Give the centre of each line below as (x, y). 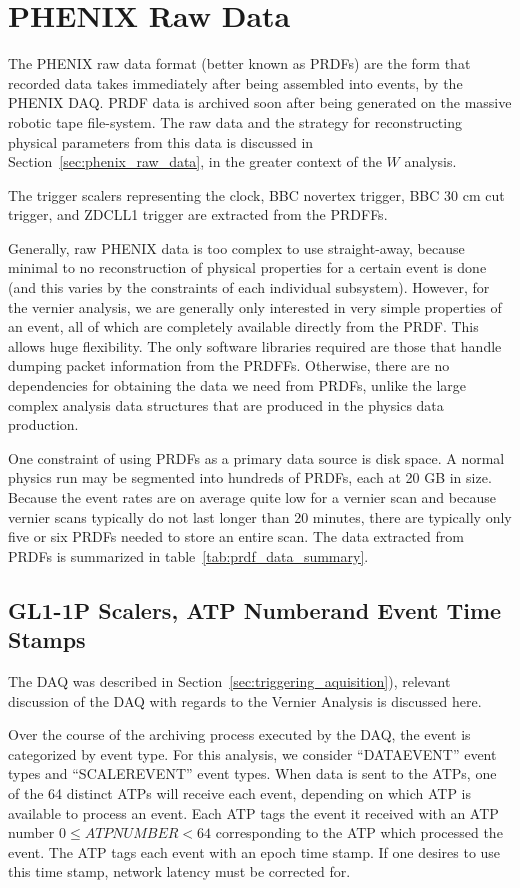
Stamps (47, 639)
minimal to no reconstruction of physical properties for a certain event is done (247, 267)
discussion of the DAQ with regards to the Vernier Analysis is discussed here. (245, 700)
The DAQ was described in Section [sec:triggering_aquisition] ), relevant (229, 680)
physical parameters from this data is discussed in (161, 141)
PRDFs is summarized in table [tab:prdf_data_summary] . (188, 555)
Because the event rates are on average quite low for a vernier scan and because (252, 497)
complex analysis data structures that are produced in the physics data (226, 404)
